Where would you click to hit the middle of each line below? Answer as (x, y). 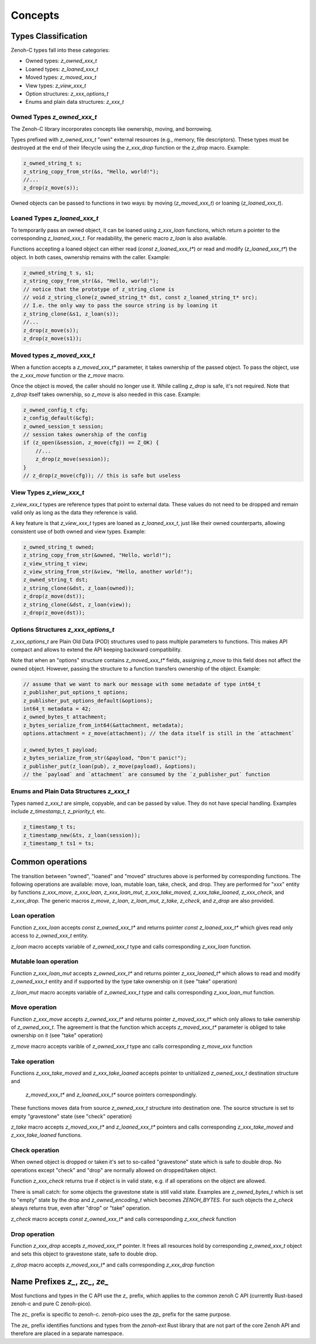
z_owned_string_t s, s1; (59, 272)
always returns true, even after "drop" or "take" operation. (81, 1208)
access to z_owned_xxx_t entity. (49, 936)
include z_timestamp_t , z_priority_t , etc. (59, 811)
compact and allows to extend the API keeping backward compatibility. (96, 650)
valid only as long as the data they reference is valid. (74, 513)
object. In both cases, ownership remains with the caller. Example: (91, 257)
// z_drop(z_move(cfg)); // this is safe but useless (102, 475)
